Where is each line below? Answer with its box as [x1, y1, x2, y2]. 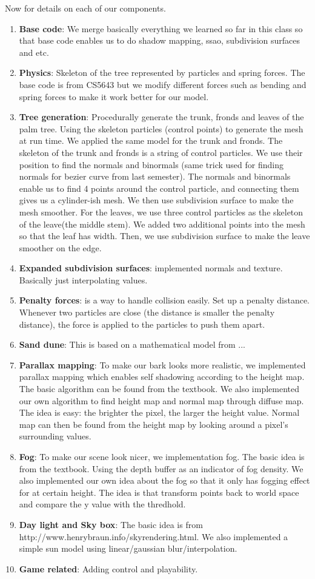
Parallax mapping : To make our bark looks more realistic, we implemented [19, 358, 306, 371]
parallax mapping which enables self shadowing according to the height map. [19, 370, 305, 383]
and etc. [19, 46, 49, 58]
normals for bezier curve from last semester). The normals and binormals [19, 170, 291, 183]
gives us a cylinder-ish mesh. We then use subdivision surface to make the [19, 194, 294, 206]
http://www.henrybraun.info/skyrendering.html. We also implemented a [19, 530, 288, 543]
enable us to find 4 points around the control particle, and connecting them [19, 181, 299, 194]
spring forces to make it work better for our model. [19, 90, 209, 103]
